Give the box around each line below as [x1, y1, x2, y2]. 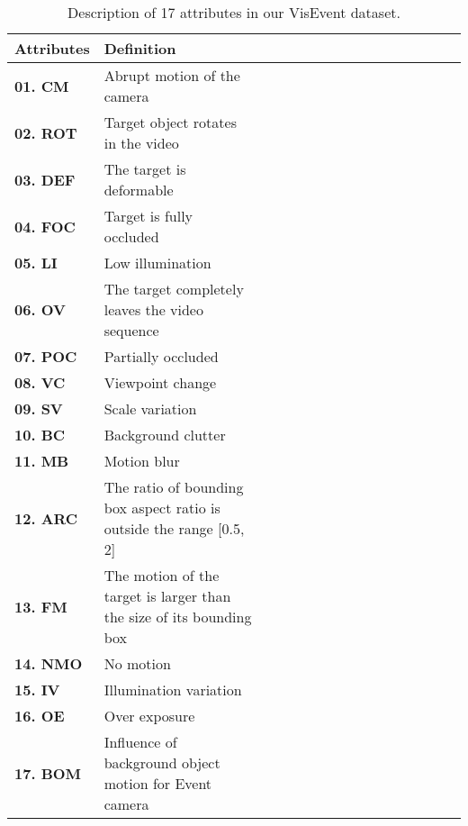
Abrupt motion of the [103, 65, 240, 86]
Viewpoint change [103, 372, 217, 393]
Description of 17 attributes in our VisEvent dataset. [67, 2, 400, 23]
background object [103, 752, 220, 773]
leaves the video [103, 299, 203, 320]
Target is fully [103, 205, 193, 226]
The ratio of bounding [103, 477, 244, 497]
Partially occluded [103, 346, 219, 367]
